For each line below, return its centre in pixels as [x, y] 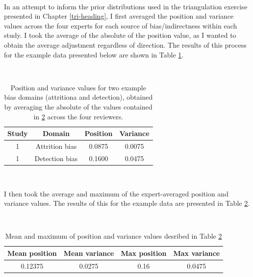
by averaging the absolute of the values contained [78, 106]
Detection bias [56, 158]
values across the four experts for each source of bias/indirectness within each [121, 25]
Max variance [197, 253]
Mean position [32, 253]
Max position [144, 253]
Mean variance [89, 253]
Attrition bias [56, 146]
